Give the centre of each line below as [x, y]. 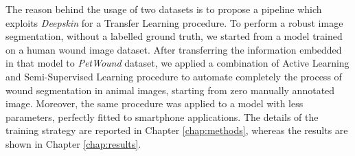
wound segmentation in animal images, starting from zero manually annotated [170, 90]
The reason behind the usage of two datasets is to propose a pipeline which [164, 9]
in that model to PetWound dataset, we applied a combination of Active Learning [177, 63]
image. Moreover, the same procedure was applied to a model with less [154, 103]
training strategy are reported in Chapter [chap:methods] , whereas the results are [177, 130]
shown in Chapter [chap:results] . [73, 143]
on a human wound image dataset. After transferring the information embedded [174, 49]
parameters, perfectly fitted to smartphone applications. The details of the [162, 116]
